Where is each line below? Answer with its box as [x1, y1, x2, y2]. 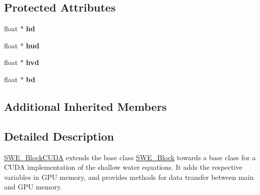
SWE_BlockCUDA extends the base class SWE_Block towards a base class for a [4, 152, 256, 162]
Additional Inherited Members [4, 98, 167, 114]
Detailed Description [4, 128, 114, 144]
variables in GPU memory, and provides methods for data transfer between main [4, 171, 254, 182]
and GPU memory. [4, 181, 62, 192]
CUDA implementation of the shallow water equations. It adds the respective [4, 162, 243, 172]
